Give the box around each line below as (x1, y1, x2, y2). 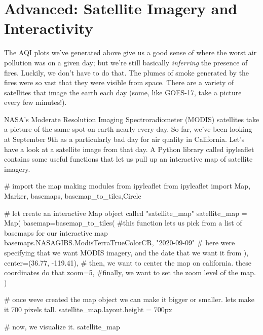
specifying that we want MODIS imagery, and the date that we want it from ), (4, 247, 249, 257)
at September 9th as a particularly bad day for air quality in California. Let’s (4, 134, 245, 144)
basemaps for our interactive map (4, 227, 108, 238)
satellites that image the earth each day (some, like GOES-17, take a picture (4, 87, 242, 97)
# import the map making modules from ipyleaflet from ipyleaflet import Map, (4, 180, 251, 191)
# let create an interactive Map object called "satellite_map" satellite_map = (4, 207, 247, 218)
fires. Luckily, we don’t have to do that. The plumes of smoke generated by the (4, 67, 249, 78)
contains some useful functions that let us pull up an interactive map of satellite (4, 154, 253, 164)
